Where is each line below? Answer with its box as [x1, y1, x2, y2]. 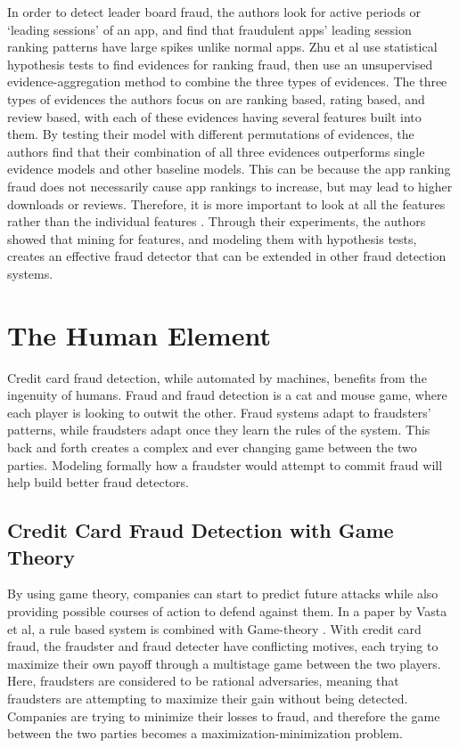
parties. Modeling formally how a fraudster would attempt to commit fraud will [7, 455, 443, 474]
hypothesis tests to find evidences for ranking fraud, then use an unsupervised [7, 54, 433, 73]
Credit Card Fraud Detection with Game [7, 516, 394, 544]
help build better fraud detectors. [7, 473, 190, 492]
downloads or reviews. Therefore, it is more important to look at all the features [7, 194, 446, 213]
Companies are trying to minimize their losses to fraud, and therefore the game [7, 706, 440, 725]
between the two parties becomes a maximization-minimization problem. [7, 724, 403, 743]
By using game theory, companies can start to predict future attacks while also [7, 584, 439, 603]
